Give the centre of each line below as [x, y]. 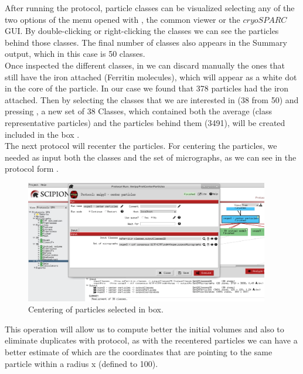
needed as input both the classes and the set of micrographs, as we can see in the [151, 157]
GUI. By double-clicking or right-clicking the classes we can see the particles [142, 31]
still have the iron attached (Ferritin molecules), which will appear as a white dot [151, 76]
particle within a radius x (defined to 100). [81, 363]
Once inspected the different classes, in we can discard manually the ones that [145, 65]
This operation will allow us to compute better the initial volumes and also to [144, 329]
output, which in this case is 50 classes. [75, 54]
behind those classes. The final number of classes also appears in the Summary [146, 42]
